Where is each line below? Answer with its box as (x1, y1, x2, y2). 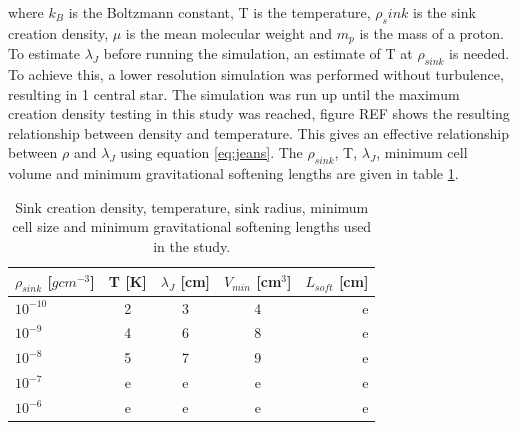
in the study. (153, 236, 231, 256)
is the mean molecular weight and (125, 22, 333, 43)
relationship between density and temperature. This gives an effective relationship (8, 122, 510, 143)
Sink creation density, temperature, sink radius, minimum (15, 196, 369, 217)
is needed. (449, 43, 510, 64)
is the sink (413, 2, 476, 22)
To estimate (8, 43, 81, 64)
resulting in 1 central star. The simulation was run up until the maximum (8, 83, 460, 104)
